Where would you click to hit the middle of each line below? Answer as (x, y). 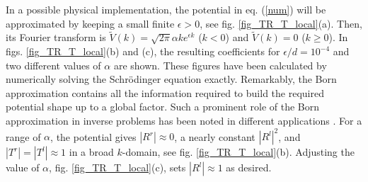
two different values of (53, 65)
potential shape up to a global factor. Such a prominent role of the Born (163, 107)
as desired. (249, 167)
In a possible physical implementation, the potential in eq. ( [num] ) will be (166, 9)
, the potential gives (93, 136)
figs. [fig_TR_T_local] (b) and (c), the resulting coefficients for (143, 51)
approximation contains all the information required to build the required (165, 92)
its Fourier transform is (56, 37)
